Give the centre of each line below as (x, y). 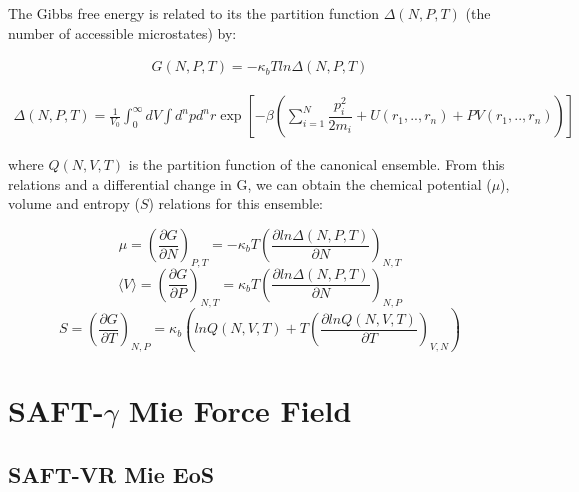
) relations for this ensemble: (236, 203)
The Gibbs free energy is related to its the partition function (194, 13)
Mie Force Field (240, 410)
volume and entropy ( (74, 203)
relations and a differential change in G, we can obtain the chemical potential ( (250, 183)
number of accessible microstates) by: (122, 32)
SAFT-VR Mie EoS (111, 474)
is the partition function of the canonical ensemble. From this (316, 164)
